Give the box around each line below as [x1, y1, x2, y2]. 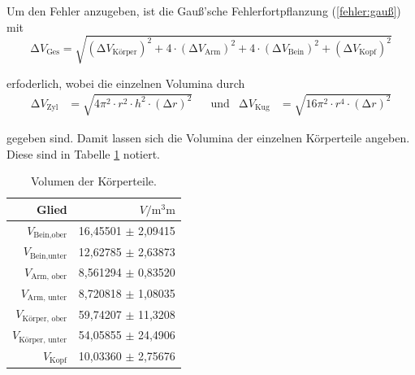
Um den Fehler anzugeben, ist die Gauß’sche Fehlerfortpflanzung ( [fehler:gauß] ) [6, 2, 401, 19]
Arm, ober [31, 273, 67, 281]
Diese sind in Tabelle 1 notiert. [6, 145, 161, 162]
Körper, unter [19, 335, 67, 344]
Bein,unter [29, 251, 67, 260]
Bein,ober [33, 230, 67, 239]
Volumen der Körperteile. [30, 172, 157, 190]
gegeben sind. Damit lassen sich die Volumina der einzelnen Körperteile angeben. [6, 129, 410, 146]
